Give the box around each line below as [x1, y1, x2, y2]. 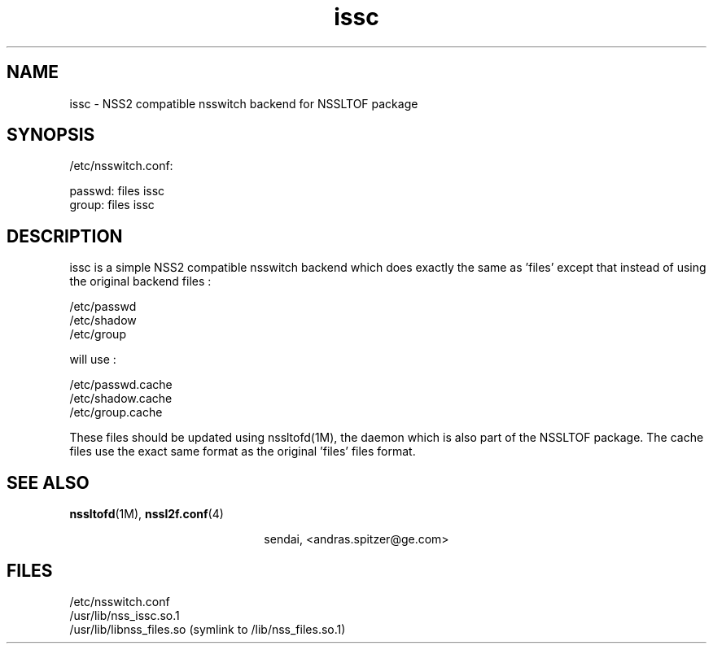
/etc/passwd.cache [69, 377, 173, 392]
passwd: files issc [69, 184, 165, 198]
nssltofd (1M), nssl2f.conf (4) [69, 507, 224, 521]
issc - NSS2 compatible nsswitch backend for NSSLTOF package [69, 96, 418, 111]
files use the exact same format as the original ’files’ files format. [69, 444, 416, 459]
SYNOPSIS [7, 124, 95, 146]
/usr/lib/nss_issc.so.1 [69, 608, 180, 622]
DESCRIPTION [7, 225, 123, 246]
